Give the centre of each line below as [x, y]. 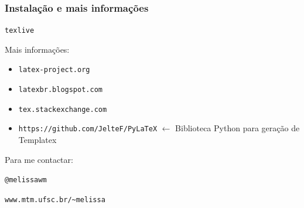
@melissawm [26, 180]
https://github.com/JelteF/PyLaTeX [88, 129]
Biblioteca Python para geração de [238, 128]
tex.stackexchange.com [63, 109]
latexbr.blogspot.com [60, 90]
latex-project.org [54, 70]
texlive [20, 31]
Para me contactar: [39, 159]
